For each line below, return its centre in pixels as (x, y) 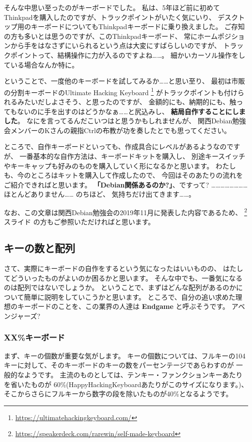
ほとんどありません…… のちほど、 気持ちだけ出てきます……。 (100, 194)
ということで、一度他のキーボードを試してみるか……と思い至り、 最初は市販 (125, 81)
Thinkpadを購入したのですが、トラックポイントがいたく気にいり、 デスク (121, 17)
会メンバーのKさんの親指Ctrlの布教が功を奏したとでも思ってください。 (118, 130)
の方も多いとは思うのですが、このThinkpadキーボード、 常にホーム (111, 36)
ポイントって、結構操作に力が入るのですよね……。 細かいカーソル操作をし (128, 55)
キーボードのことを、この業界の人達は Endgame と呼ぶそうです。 (123, 306)
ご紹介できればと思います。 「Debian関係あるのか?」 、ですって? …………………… (126, 184)
